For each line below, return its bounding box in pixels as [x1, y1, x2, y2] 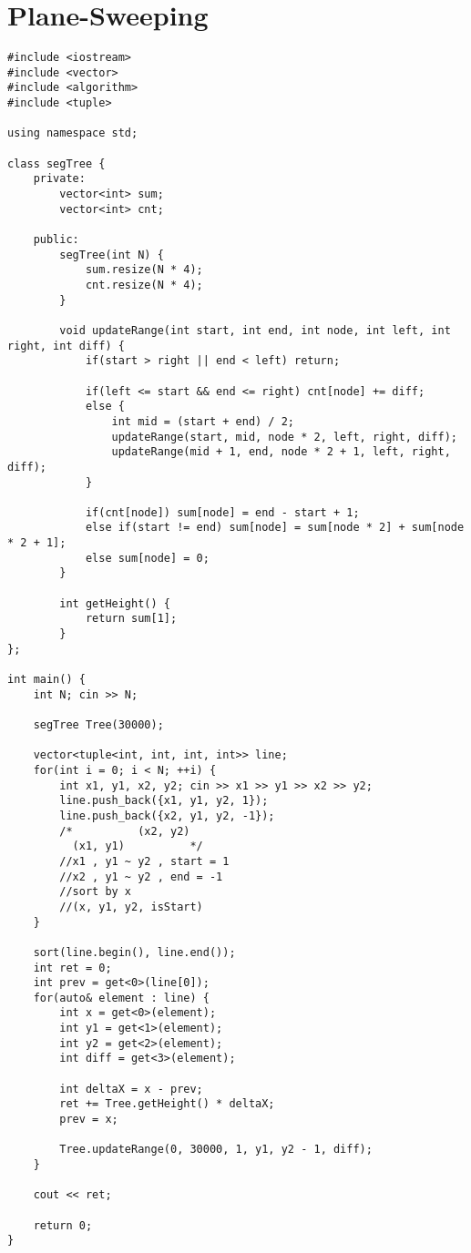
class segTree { [7, 157, 106, 170]
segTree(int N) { [59, 248, 164, 261]
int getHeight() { [59, 596, 170, 610]
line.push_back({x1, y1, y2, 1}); [59, 794, 269, 808]
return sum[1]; [85, 612, 178, 626]
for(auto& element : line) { [33, 991, 210, 1004]
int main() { [7, 673, 86, 687]
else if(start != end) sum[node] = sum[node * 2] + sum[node [85, 521, 465, 535]
